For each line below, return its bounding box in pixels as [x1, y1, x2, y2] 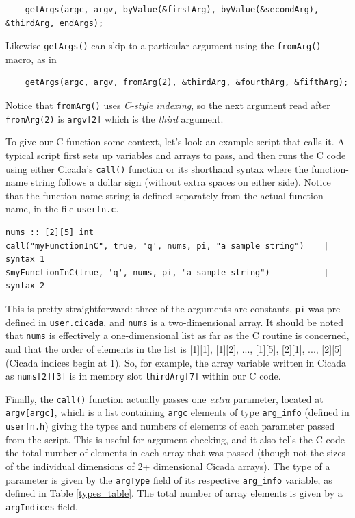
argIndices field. [5, 499, 78, 513]
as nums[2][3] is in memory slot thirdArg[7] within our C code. [5, 369, 281, 383]
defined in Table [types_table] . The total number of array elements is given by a [5, 486, 343, 500]
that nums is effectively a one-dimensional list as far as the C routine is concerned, [5, 328, 350, 343]
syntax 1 [5, 254, 45, 264]
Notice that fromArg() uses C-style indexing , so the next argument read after [5, 98, 330, 112]
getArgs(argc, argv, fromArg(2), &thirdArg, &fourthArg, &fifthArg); [25, 77, 349, 88]
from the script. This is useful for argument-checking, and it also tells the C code [5, 432, 345, 446]
